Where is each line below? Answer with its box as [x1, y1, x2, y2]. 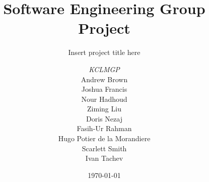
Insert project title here [68, 47, 141, 57]
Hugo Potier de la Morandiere [58, 133, 151, 144]
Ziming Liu [87, 103, 121, 114]
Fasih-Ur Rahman [77, 123, 132, 134]
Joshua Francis [81, 84, 127, 94]
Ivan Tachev [85, 153, 123, 163]
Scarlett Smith [82, 143, 127, 153]
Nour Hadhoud [81, 93, 127, 104]
